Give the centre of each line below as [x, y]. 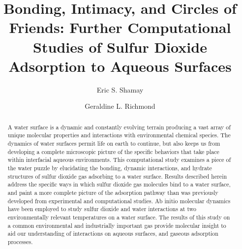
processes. [20, 241]
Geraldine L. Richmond [120, 106]
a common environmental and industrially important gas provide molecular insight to [117, 225]
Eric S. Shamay [120, 89]
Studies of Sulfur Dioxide [120, 47]
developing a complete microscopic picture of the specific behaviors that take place [113, 151]
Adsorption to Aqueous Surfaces [120, 66]
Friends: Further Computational [120, 27]
